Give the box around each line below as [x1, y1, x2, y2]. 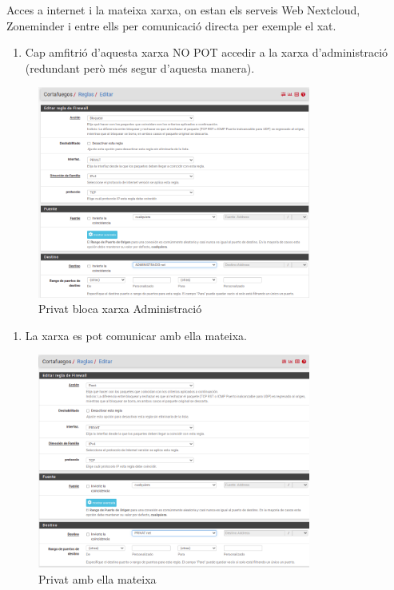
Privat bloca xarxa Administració [38, 300, 202, 317]
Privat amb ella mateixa [38, 571, 157, 588]
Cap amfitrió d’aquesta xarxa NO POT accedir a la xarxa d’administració [25, 44, 388, 61]
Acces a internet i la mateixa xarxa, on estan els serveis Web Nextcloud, [6, 2, 360, 18]
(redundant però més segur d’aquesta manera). [25, 59, 255, 76]
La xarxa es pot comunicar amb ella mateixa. [25, 327, 248, 343]
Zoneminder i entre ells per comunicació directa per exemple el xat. [6, 17, 336, 34]
